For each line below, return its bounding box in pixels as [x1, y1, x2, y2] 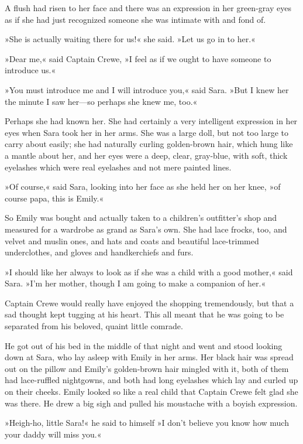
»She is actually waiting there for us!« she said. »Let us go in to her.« [5, 33, 256, 45]
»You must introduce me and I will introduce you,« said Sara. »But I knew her [5, 83, 289, 95]
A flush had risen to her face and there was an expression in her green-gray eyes [5, 2, 291, 13]
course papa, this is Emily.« [5, 192, 104, 204]
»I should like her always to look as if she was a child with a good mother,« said [5, 265, 293, 278]
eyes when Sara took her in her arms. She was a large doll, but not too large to [5, 126, 289, 138]
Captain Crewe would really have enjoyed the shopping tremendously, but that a [5, 296, 294, 309]
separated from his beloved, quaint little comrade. [5, 320, 183, 332]
